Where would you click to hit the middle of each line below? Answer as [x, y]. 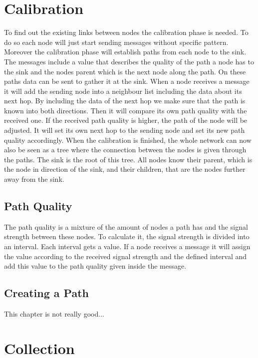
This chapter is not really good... [54, 314]
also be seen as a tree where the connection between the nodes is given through [125, 150]
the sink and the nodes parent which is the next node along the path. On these [125, 71]
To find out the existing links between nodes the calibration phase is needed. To [126, 32]
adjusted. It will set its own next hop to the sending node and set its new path [125, 130]
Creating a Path [46, 293]
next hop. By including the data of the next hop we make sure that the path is [125, 101]
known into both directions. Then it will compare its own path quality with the [126, 110]
